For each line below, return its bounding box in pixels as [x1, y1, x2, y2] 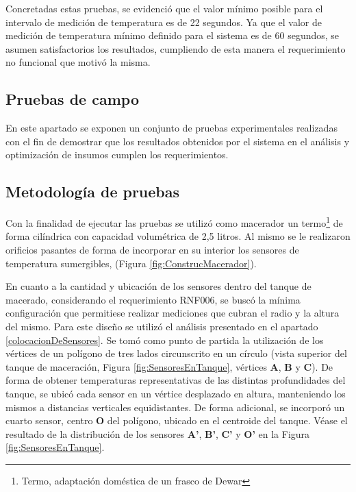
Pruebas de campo [5, 88, 139, 110]
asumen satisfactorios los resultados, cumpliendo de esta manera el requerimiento [5, 41, 346, 56]
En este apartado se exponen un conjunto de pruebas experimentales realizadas [5, 121, 338, 135]
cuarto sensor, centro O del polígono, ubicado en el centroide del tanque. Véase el [5, 413, 348, 428]
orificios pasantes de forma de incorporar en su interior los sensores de [5, 243, 299, 256]
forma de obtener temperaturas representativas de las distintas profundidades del [5, 373, 346, 387]
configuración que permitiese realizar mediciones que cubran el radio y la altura [5, 306, 340, 320]
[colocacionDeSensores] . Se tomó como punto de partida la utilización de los [5, 332, 324, 347]
